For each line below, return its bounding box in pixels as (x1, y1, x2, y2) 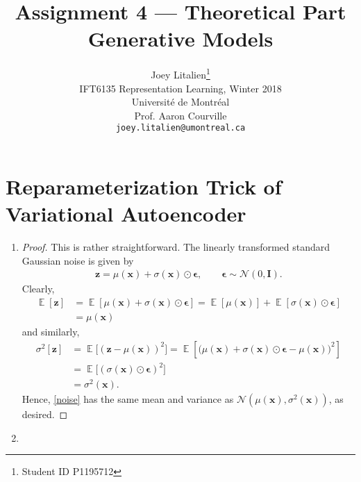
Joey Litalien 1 (151, 65, 210, 81)
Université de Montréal (131, 94, 230, 109)
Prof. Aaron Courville (134, 108, 227, 122)
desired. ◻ (22, 407, 68, 422)
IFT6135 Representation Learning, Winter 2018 (79, 81, 282, 95)
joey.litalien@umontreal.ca (115, 123, 246, 133)
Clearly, (22, 281, 55, 296)
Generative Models (87, 24, 274, 53)
